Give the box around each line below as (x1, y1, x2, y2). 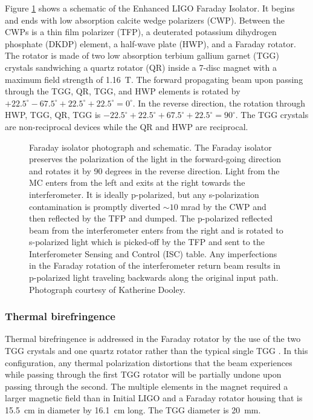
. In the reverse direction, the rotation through (132, 96, 306, 109)
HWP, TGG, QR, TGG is (5, 108, 101, 121)
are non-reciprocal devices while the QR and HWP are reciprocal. (5, 120, 248, 133)
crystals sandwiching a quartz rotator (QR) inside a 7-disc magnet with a (5, 61, 277, 73)
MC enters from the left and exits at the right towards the (29, 176, 245, 189)
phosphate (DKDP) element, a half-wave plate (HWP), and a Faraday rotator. (5, 37, 296, 50)
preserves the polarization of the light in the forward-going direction (29, 153, 281, 165)
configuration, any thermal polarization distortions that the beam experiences (5, 356, 292, 369)
